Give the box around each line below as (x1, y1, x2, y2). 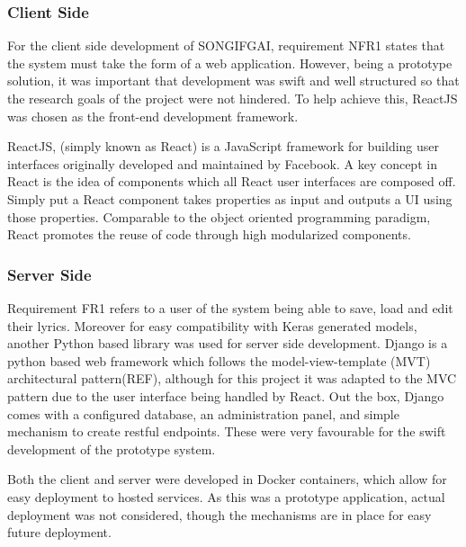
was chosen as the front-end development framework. (7, 106, 299, 125)
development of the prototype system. (7, 439, 216, 458)
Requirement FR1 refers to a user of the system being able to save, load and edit (7, 298, 453, 317)
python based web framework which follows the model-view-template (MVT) (7, 351, 431, 370)
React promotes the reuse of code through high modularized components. (7, 225, 411, 244)
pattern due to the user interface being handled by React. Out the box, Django (7, 386, 444, 405)
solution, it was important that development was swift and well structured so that (7, 71, 460, 90)
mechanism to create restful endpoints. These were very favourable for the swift (7, 422, 446, 441)
